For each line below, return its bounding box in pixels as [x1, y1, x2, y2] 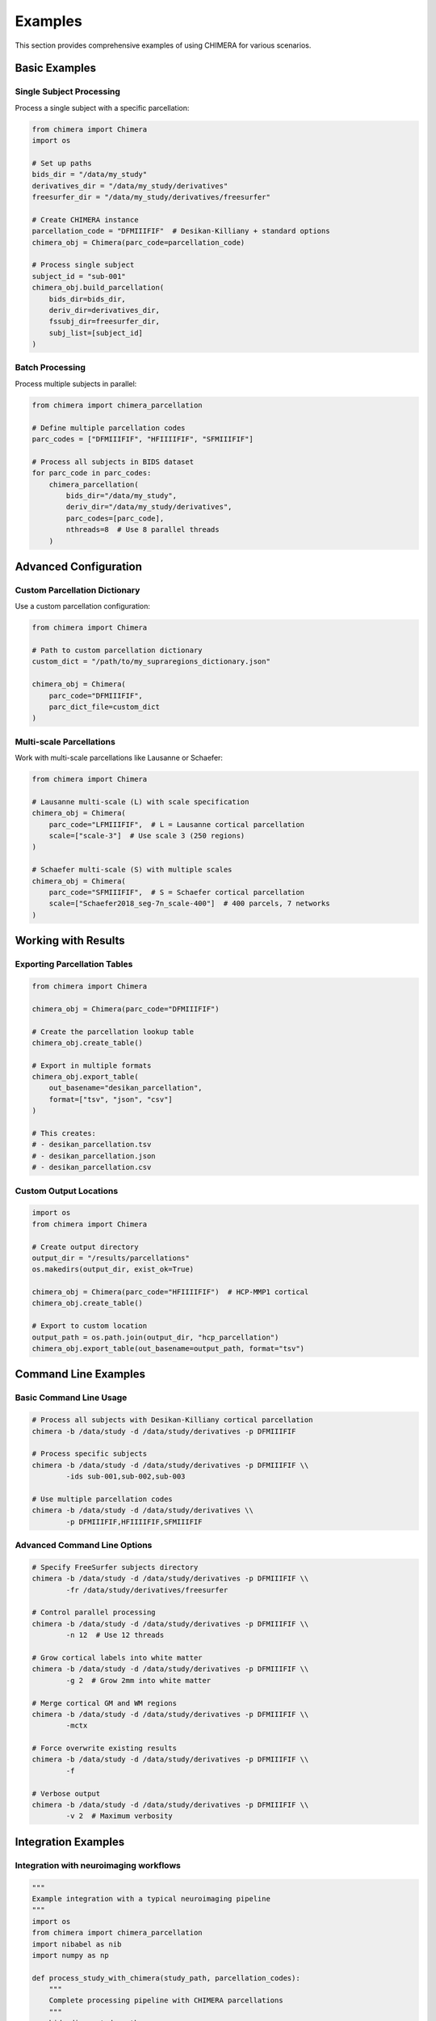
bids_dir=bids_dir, [48, 294, 127, 303]
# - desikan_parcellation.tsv [31, 1140, 152, 1150]
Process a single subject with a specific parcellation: [15, 103, 190, 112]
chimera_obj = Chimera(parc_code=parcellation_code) [31, 238, 245, 247]
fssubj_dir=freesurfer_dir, [48, 317, 161, 327]
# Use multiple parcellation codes [31, 1494, 173, 1504]
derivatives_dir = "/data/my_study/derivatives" [31, 181, 228, 190]
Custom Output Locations [15, 1185, 119, 1196]
